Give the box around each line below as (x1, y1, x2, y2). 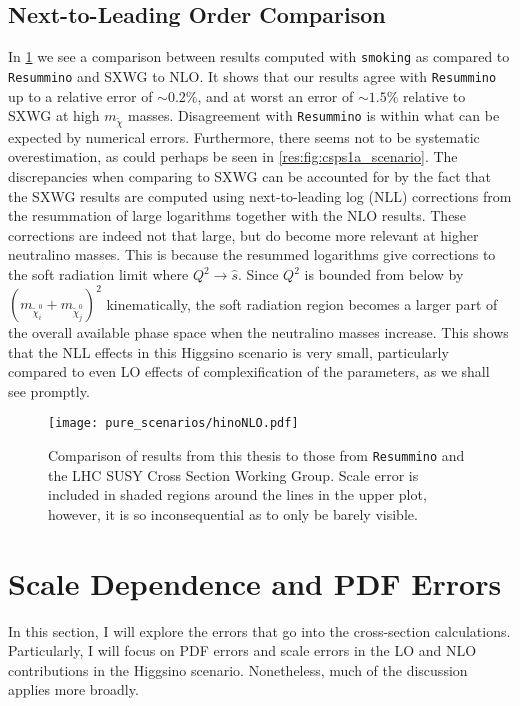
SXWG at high (8, 105, 100, 126)
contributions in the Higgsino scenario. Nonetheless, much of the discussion (8, 659, 468, 680)
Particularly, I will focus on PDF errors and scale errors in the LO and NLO (8, 640, 477, 661)
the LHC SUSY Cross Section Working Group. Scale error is (48, 464, 419, 485)
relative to (403, 85, 466, 106)
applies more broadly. (8, 679, 139, 700)
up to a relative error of (8, 85, 153, 106)
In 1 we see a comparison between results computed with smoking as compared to (8, 46, 510, 67)
